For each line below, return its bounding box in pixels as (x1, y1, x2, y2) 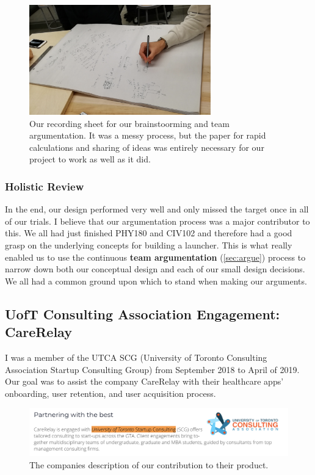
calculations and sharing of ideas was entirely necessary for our (29, 140, 264, 153)
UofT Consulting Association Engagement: (5, 304, 280, 323)
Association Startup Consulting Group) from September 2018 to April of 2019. (5, 363, 300, 375)
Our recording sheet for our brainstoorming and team (29, 117, 230, 129)
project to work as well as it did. (29, 153, 151, 165)
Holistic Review (5, 178, 84, 194)
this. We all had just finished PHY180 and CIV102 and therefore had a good (5, 227, 292, 239)
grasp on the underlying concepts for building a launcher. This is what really (5, 238, 292, 251)
